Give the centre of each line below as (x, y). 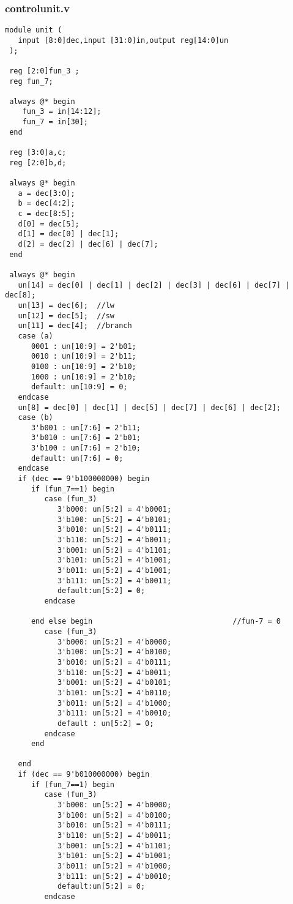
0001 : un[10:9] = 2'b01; (83, 346)
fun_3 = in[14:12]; (62, 112)
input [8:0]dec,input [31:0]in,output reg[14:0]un (123, 40)
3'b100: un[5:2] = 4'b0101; (114, 519)
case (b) (35, 418)
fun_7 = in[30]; (55, 122)
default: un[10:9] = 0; (79, 387)
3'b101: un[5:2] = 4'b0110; (114, 693)
